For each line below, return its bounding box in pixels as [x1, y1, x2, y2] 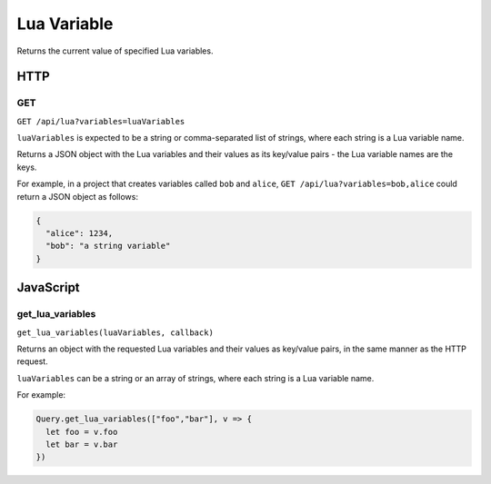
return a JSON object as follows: [16, 191, 138, 202]
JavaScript [16, 280, 81, 295]
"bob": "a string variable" [45, 241, 171, 252]
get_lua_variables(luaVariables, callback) [16, 327, 214, 338]
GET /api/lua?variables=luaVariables [16, 116, 185, 126]
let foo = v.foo [45, 427, 118, 437]
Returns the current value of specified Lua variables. [16, 45, 214, 56]
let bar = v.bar [45, 439, 118, 449]
